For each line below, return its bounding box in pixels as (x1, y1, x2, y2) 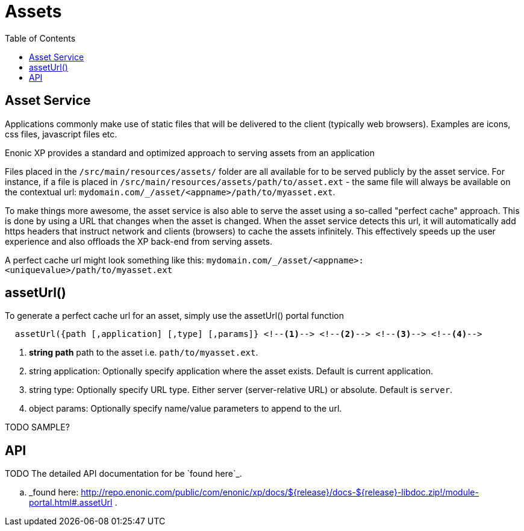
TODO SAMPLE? (5, 422, 70, 433)
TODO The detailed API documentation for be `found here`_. (5, 468, 242, 479)
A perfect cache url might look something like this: (5, 254, 204, 265)
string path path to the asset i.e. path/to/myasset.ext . (29, 347, 258, 358)
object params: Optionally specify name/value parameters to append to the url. (29, 403, 342, 414)
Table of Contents (5, 33, 76, 43)
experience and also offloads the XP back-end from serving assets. (5, 236, 273, 247)
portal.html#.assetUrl (29, 497, 113, 508)
